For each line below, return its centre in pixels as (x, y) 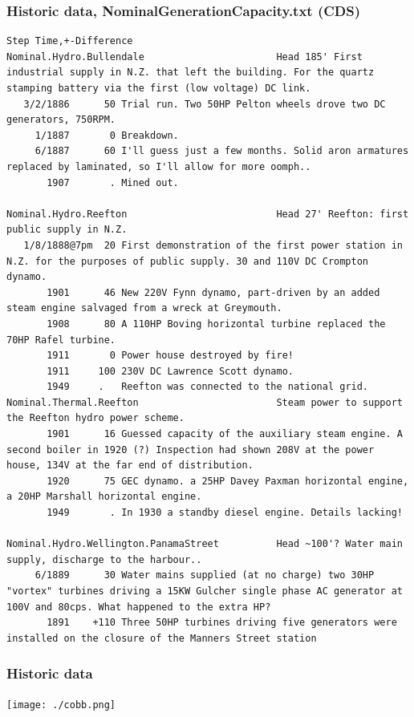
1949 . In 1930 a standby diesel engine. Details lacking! (225, 513)
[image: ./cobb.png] (61, 705)
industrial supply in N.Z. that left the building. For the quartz (191, 73)
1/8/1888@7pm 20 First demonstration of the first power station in (213, 245)
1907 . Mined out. (113, 182)
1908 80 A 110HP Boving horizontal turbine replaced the (216, 324)
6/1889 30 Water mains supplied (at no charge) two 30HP (205, 575)
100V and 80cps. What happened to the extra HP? (139, 607)
